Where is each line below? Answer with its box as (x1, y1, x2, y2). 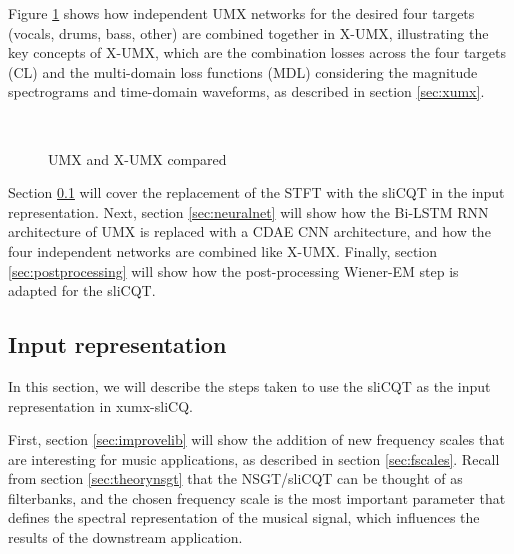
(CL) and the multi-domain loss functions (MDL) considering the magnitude (8, 61, 478, 82)
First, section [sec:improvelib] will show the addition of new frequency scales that (8, 429, 505, 450)
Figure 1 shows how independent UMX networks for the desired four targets (8, 3, 475, 23)
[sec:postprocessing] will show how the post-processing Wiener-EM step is (8, 260, 459, 281)
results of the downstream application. (8, 527, 243, 548)
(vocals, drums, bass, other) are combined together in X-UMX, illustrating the (8, 22, 489, 43)
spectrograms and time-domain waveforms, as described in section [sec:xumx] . (8, 81, 485, 102)
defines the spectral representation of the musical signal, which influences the (8, 507, 480, 528)
